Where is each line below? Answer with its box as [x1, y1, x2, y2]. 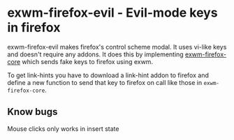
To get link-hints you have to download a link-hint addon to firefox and [7, 71, 210, 79]
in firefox [7, 20, 61, 36]
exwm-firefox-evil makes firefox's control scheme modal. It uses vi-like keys [7, 42, 227, 51]
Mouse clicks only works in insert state [7, 124, 119, 133]
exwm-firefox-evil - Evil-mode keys [7, 5, 218, 21]
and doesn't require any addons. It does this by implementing [7, 50, 184, 59]
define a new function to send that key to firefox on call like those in [7, 78, 203, 86]
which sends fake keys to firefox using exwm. [22, 57, 154, 65]
